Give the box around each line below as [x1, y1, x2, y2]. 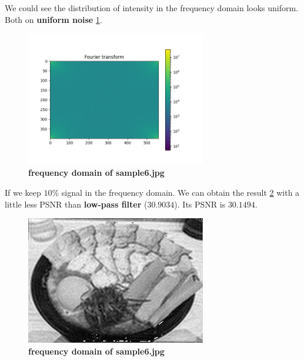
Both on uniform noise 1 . [5, 13, 102, 25]
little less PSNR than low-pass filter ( [5, 198, 148, 210]
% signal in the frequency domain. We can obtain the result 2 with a [52, 186, 300, 198]
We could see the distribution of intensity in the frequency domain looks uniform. [5, 2, 299, 14]
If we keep [5, 186, 41, 198]
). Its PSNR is [174, 198, 226, 210]
